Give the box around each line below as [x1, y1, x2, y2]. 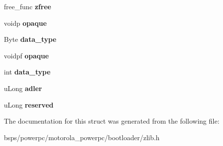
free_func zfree [4, 1, 51, 11]
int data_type [4, 67, 51, 77]
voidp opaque [4, 18, 47, 28]
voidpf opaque [4, 50, 49, 60]
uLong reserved [4, 99, 54, 109]
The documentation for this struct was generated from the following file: [4, 116, 220, 126]
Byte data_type [4, 34, 56, 44]
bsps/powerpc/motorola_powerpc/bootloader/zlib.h [4, 132, 160, 142]
